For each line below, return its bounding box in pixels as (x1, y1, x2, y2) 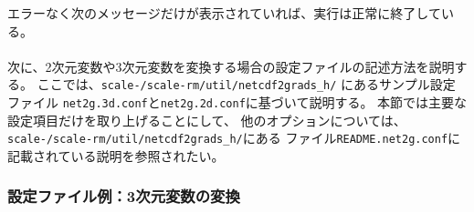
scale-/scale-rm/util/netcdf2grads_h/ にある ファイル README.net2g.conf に (7, 128, 461, 147)
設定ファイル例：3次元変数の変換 (7, 185, 240, 207)
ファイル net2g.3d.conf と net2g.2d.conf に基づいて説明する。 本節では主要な (7, 93, 468, 112)
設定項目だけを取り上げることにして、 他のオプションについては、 (7, 110, 406, 129)
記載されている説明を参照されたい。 (7, 146, 225, 165)
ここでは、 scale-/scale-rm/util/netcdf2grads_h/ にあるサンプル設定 (37, 75, 456, 94)
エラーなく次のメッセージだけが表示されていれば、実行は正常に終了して (7, 4, 441, 22)
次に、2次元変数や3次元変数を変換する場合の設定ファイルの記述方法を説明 (7, 56, 455, 76)
